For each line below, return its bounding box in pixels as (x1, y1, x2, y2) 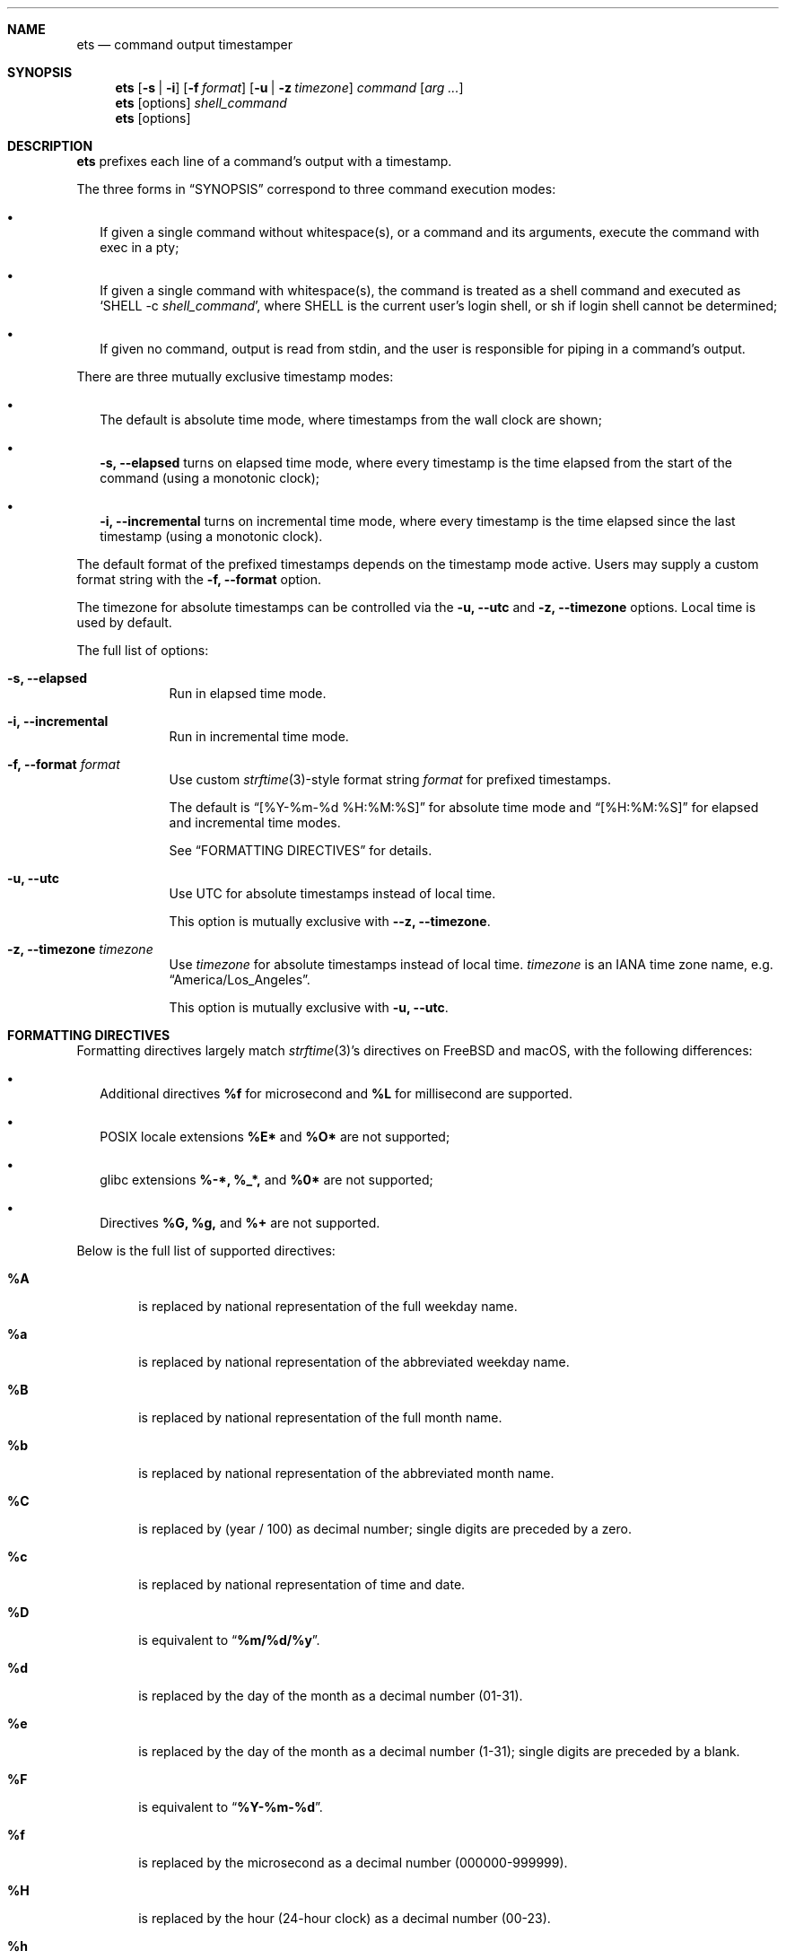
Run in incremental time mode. (169, 729, 349, 744)
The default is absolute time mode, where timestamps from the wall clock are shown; (100, 412, 602, 427)
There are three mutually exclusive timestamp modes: (76, 369, 394, 384)
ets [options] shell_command (115, 95, 287, 110)
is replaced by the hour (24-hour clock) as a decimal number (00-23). (138, 1911, 551, 1926)
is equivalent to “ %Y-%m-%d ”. (138, 1799, 323, 1815)
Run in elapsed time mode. (169, 686, 327, 701)
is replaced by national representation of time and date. (138, 1577, 466, 1592)
